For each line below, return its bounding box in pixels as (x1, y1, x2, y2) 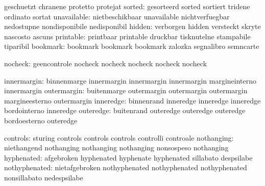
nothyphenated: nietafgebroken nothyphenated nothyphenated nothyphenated (4, 162, 247, 173)
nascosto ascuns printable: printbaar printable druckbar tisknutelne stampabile (4, 31, 251, 41)
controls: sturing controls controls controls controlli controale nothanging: (4, 132, 234, 143)
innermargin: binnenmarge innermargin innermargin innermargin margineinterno (4, 75, 257, 86)
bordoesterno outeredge (4, 115, 78, 125)
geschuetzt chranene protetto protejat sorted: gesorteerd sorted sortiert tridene (4, 1, 250, 11)
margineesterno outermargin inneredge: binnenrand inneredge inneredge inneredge (4, 95, 261, 105)
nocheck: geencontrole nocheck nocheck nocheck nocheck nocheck (4, 58, 207, 68)
